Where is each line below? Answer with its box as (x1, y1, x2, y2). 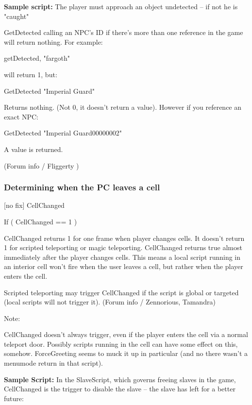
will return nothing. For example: (4, 36, 103, 47)
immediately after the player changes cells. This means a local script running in (4, 252, 241, 262)
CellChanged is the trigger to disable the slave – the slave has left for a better (4, 384, 235, 394)
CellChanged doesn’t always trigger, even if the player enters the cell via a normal (4, 329, 248, 339)
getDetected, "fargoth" (4, 53, 70, 63)
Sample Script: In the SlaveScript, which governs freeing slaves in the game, (4, 374, 236, 384)
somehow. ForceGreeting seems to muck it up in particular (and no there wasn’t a (4, 348, 248, 358)
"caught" (4, 11, 29, 21)
